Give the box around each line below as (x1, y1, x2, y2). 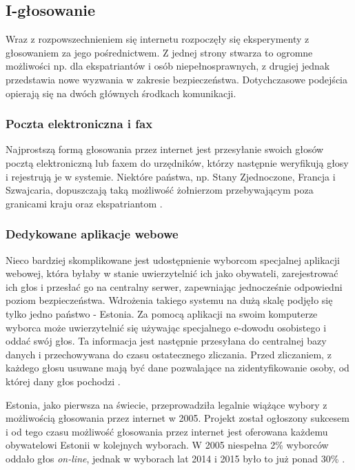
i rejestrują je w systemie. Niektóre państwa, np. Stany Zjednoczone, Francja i (6, 169, 336, 183)
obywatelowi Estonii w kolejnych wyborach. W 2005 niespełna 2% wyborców (6, 438, 329, 452)
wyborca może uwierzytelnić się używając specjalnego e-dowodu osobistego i (6, 320, 327, 334)
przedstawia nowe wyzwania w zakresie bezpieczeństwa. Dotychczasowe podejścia (6, 72, 347, 86)
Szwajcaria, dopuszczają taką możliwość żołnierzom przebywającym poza (6, 183, 314, 197)
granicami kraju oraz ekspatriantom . (6, 196, 163, 210)
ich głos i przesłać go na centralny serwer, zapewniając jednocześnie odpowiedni (6, 279, 343, 294)
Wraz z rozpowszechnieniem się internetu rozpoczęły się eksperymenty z (6, 32, 310, 46)
